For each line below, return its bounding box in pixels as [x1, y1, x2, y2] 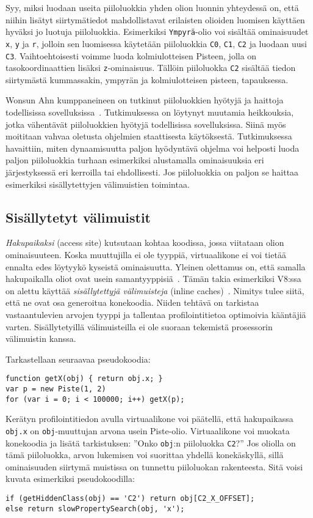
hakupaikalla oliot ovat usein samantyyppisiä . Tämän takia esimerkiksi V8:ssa [5, 272, 301, 285]
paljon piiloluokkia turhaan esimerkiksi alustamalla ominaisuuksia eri [5, 154, 264, 166]
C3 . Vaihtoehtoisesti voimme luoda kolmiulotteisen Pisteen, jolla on [5, 49, 257, 62]
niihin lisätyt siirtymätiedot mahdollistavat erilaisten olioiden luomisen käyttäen [5, 13, 305, 26]
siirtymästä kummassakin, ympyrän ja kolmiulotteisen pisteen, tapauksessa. [5, 73, 289, 86]
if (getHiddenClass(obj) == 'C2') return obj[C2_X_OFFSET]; [5, 494, 255, 503]
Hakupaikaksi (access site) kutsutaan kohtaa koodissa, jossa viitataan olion [5, 236, 284, 249]
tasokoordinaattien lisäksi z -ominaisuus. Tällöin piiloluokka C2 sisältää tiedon [5, 61, 296, 74]
